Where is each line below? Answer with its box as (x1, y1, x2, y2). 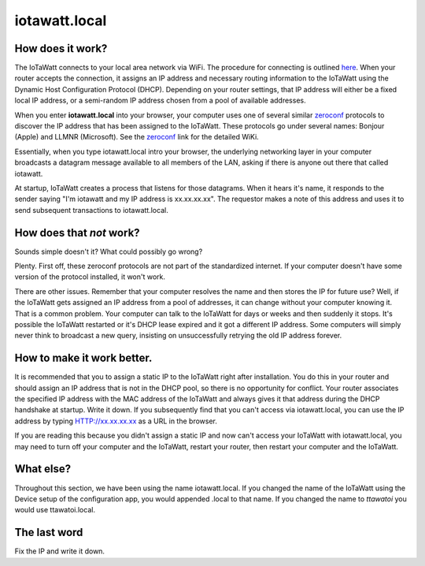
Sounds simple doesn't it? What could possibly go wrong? (14, 247, 203, 256)
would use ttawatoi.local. (14, 505, 96, 515)
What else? (14, 462, 71, 476)
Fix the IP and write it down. (14, 546, 105, 556)
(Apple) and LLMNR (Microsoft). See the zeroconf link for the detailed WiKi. (14, 132, 259, 142)
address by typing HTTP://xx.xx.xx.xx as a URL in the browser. (14, 416, 218, 426)
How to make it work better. (14, 352, 153, 365)
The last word (14, 526, 83, 539)
